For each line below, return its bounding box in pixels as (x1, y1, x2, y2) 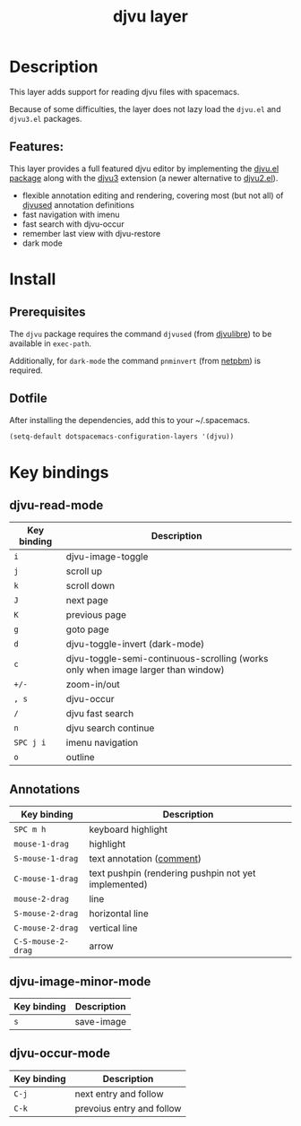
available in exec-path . (9, 338, 92, 349)
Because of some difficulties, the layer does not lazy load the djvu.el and (9, 103, 281, 114)
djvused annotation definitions (21, 199, 134, 210)
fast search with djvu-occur (21, 218, 125, 230)
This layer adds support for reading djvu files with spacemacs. (9, 86, 240, 97)
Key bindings (9, 462, 109, 482)
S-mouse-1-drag (13, 853, 79, 864)
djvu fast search (65, 707, 134, 720)
